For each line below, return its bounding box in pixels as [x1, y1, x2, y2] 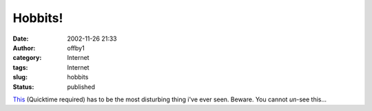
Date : [12, 34, 29, 43]
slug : [12, 73, 28, 81]
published [67, 83, 96, 91]
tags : [12, 63, 28, 72]
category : [12, 54, 42, 62]
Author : [12, 43, 36, 52]
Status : [12, 83, 34, 91]
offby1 [67, 43, 85, 52]
